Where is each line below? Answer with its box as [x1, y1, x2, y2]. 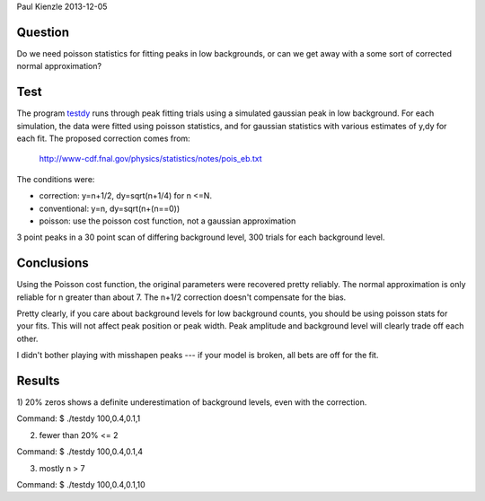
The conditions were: [16, 173, 95, 184]
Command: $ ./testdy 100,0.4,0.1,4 [16, 446, 144, 457]
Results [16, 374, 60, 388]
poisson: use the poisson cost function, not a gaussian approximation [39, 215, 296, 226]
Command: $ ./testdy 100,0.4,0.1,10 [16, 479, 145, 490]
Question [16, 24, 69, 40]
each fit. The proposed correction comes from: [16, 133, 190, 144]
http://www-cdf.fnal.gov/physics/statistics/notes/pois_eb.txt [39, 154, 262, 164]
